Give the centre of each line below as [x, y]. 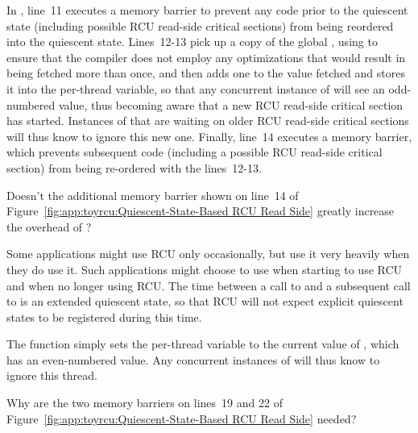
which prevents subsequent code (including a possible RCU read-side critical [195, 152]
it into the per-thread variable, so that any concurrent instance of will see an [196, 88]
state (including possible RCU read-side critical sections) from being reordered [200, 25]
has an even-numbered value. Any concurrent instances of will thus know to [193, 359]
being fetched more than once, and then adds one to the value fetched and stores [206, 73]
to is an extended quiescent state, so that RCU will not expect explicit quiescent [205, 301]
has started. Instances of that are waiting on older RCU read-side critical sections [208, 121]
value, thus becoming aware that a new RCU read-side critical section [231, 104]
